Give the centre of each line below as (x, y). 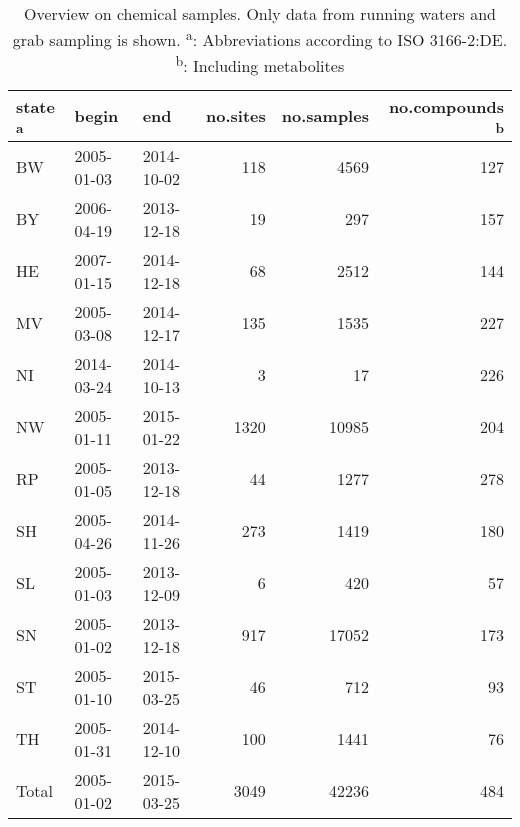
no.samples (325, 116)
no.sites (236, 116)
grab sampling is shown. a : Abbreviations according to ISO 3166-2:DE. (260, 38)
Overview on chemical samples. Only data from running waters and (259, 13)
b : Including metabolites (260, 64)
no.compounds (446, 106)
